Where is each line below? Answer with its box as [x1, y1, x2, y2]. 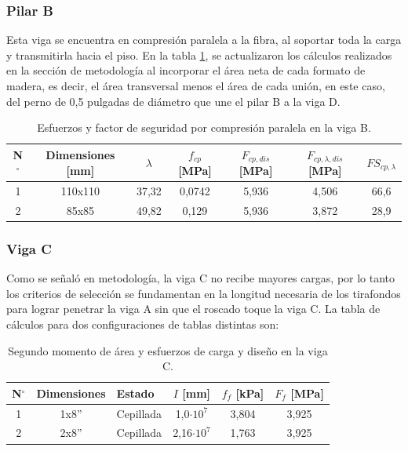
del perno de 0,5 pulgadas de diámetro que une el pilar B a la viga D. [6, 93, 341, 109]
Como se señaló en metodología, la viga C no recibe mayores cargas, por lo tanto [6, 270, 395, 286]
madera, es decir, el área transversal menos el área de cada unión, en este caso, [6, 78, 385, 93]
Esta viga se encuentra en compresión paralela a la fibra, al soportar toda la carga [6, 31, 402, 48]
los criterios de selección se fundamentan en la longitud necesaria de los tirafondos [6, 285, 401, 301]
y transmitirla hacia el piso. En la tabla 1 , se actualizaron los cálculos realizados [6, 46, 392, 63]
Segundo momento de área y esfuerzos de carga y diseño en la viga [8, 342, 328, 358]
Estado [116, 384, 155, 401]
